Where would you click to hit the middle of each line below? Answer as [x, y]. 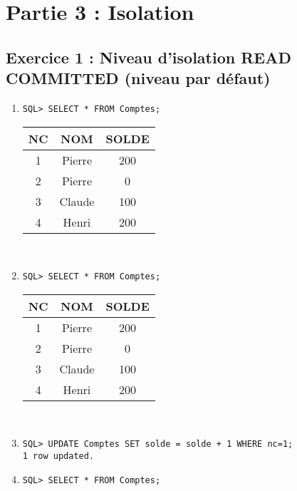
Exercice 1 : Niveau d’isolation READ [148, 57]
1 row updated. [58, 456]
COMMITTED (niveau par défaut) [138, 78]
